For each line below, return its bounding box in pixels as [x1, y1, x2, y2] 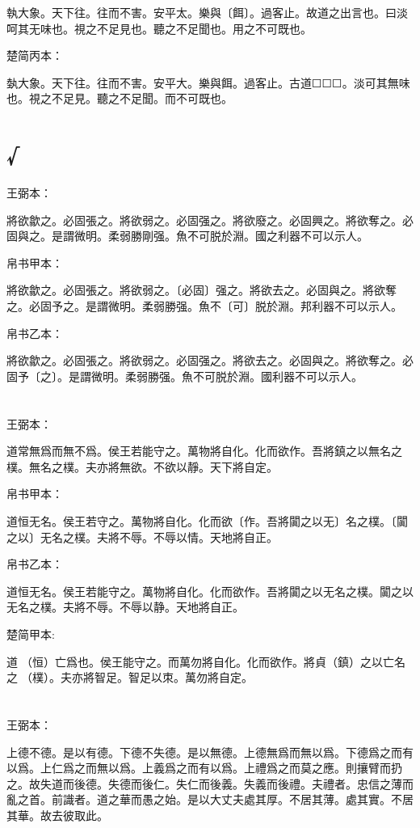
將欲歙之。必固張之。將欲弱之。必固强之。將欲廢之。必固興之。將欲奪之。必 [6, 211, 414, 228]
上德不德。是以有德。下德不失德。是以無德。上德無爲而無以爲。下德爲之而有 [6, 743, 414, 760]
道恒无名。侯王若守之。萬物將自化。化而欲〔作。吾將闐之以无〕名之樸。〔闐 [6, 513, 408, 529]
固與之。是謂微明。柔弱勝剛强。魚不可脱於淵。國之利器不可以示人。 [6, 227, 368, 244]
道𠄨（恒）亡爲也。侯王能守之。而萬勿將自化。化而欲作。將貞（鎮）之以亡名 [6, 653, 405, 670]
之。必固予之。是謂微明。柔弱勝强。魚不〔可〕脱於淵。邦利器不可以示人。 [6, 298, 402, 315]
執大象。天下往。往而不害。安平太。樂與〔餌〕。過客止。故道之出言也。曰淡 [6, 4, 408, 20]
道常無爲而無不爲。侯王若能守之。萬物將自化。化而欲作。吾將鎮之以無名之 [6, 442, 402, 459]
